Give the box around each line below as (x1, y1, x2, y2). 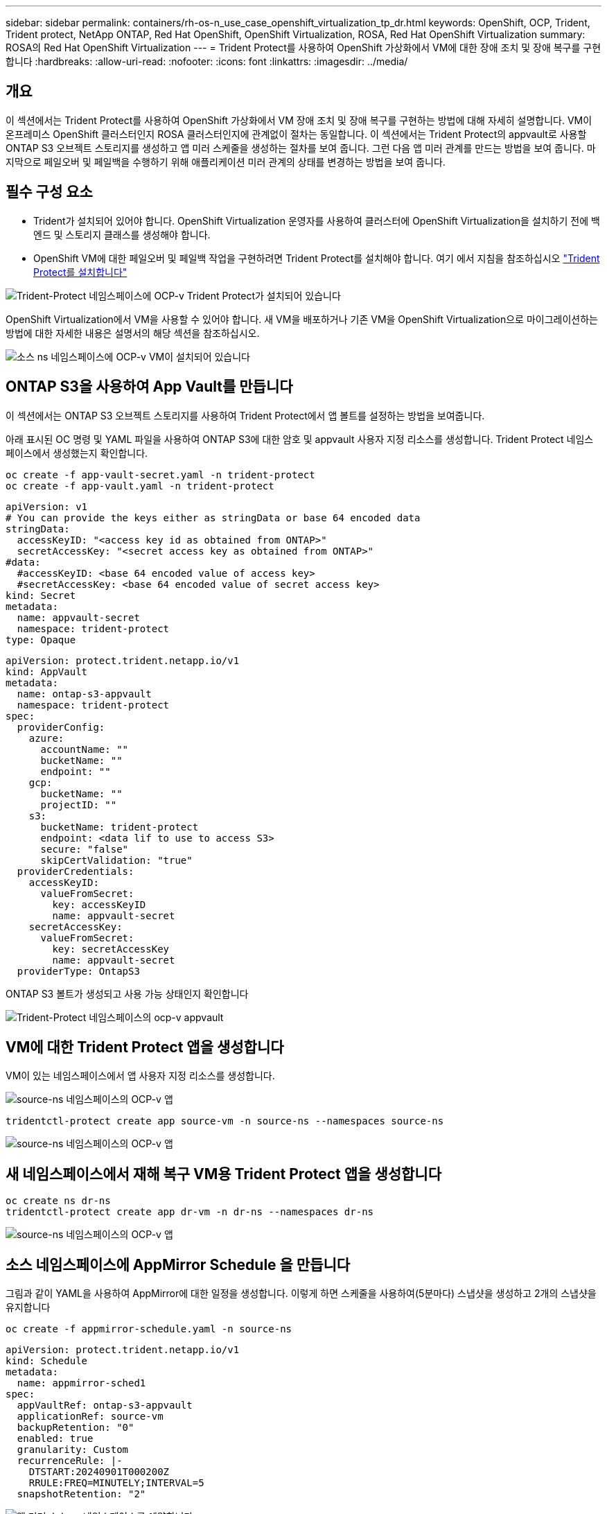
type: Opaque (6, 634, 76, 645)
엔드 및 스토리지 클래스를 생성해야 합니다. (33, 228, 211, 241)
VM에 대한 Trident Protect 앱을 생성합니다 (6, 1038, 284, 1056)
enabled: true (17, 1433, 94, 1445)
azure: (28, 732, 64, 744)
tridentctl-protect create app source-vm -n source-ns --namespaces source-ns (6, 1115, 444, 1127)
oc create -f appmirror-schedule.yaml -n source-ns (6, 1323, 292, 1335)
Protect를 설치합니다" (33, 266, 127, 278)
